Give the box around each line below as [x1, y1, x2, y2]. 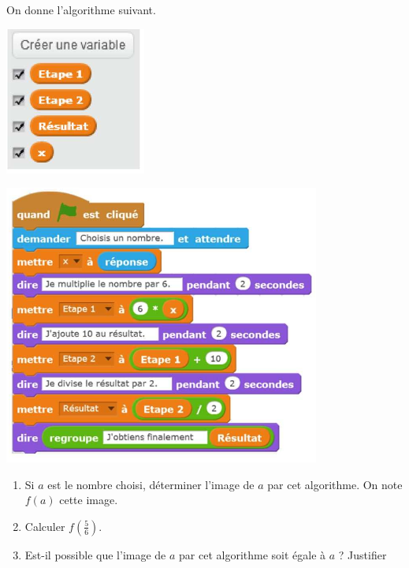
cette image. [59, 491, 118, 508]
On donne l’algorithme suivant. [6, 2, 156, 17]
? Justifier [338, 546, 387, 562]
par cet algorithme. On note [267, 476, 403, 492]
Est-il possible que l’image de [24, 546, 166, 562]
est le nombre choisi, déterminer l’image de [47, 476, 255, 492]
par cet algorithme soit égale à [179, 546, 326, 562]
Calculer [24, 518, 65, 534]
